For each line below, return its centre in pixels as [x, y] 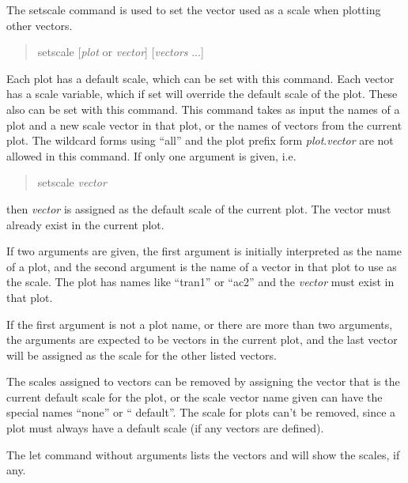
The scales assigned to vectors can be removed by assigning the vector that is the [203, 381]
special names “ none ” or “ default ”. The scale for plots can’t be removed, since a [201, 412]
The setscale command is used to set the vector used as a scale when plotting [194, 9]
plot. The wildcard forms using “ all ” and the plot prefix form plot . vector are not [200, 140]
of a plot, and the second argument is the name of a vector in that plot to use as [202, 266]
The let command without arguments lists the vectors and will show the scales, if [203, 454]
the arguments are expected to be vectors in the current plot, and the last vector [202, 340]
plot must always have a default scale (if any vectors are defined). [165, 428]
